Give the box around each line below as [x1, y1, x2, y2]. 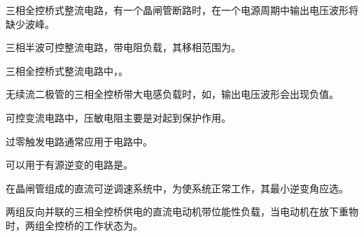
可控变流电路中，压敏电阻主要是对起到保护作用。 [6, 110, 231, 124]
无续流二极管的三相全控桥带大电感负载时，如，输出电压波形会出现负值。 [6, 87, 339, 101]
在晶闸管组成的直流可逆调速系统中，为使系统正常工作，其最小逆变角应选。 [6, 180, 349, 195]
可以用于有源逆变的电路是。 [6, 157, 133, 172]
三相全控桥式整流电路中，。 [6, 63, 128, 78]
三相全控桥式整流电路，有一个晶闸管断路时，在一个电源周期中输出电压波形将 [6, 3, 358, 17]
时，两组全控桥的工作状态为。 [6, 217, 143, 232]
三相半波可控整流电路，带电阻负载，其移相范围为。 [6, 40, 241, 55]
